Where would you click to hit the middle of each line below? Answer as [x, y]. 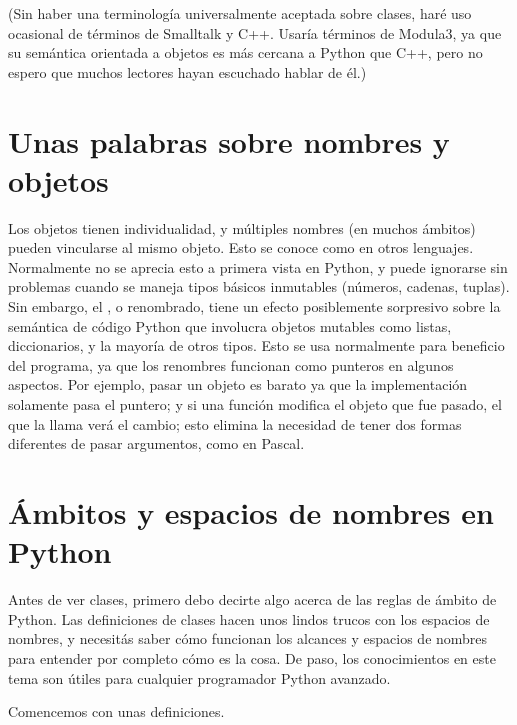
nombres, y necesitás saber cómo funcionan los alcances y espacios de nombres [248, 638]
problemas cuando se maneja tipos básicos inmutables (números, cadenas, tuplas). [259, 286]
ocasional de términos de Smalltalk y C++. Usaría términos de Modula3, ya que [255, 32]
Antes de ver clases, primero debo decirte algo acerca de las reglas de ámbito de [252, 599]
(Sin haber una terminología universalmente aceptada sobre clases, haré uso [240, 13]
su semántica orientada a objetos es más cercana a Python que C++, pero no [245, 52]
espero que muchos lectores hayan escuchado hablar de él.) [187, 71]
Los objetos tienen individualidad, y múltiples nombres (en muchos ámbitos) [242, 227]
